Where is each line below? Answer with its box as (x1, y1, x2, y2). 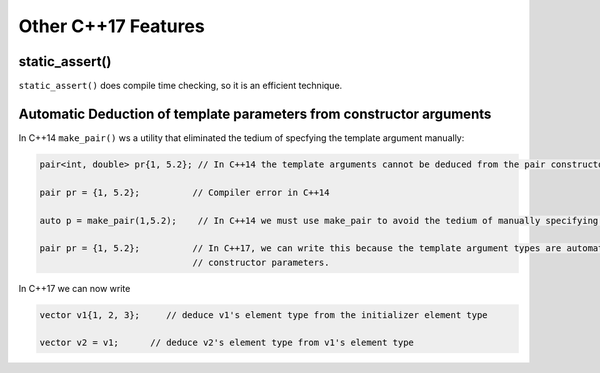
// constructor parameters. (192, 256, 330, 268)
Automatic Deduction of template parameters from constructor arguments (18, 105, 492, 122)
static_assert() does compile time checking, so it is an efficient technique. (18, 80, 343, 92)
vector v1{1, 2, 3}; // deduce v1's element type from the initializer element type (39, 309, 489, 320)
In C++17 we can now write (18, 282, 131, 294)
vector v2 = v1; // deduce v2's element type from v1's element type (39, 337, 415, 349)
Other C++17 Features (18, 15, 205, 37)
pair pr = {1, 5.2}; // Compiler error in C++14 (39, 186, 330, 198)
